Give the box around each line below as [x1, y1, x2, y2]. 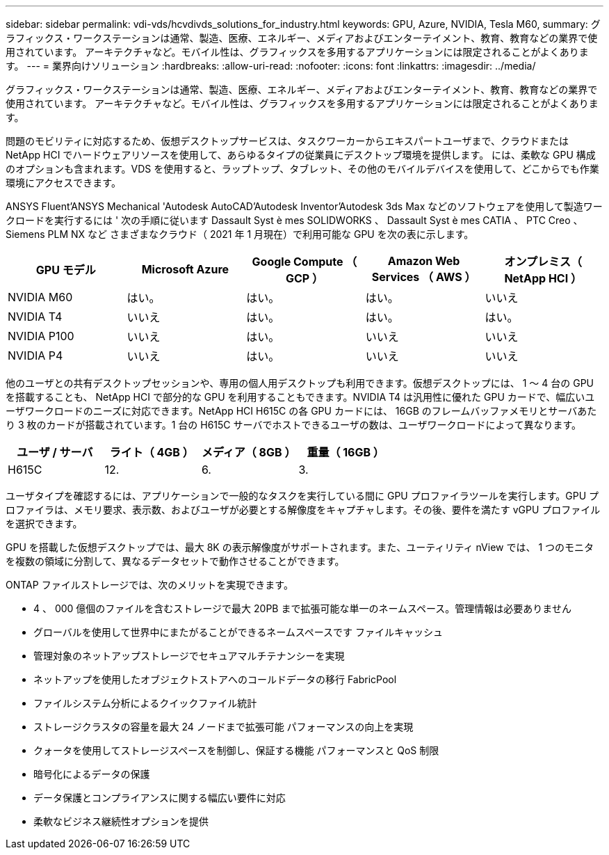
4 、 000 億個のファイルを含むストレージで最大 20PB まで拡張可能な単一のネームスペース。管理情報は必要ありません [33, 602, 571, 614]
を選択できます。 [6, 518, 83, 529]
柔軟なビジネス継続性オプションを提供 [33, 815, 209, 827]
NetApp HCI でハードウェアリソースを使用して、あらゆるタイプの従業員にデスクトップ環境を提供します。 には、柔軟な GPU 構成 [6, 149, 596, 161]
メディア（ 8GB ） [201, 445, 296, 459]
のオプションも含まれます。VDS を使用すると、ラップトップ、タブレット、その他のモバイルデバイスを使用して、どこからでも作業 [6, 163, 599, 175]
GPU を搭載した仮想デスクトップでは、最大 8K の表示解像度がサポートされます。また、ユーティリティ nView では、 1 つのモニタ [6, 541, 594, 553]
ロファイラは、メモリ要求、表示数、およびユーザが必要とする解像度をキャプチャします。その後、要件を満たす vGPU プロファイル [6, 504, 601, 516]
